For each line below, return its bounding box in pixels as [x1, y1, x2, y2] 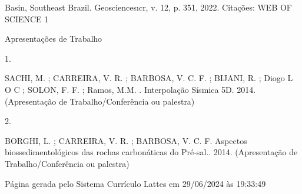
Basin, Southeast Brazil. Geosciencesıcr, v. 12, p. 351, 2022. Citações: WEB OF [5, 1, 292, 13]
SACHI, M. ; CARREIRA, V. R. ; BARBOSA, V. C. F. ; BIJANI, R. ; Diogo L [5, 72, 293, 84]
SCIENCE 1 [5, 12, 49, 25]
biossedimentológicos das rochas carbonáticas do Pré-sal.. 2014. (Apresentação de [5, 146, 298, 158]
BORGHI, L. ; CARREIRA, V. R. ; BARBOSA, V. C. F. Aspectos [5, 134, 247, 146]
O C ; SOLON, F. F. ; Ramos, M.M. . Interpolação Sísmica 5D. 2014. [5, 83, 256, 95]
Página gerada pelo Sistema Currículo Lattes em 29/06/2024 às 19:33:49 [5, 177, 266, 189]
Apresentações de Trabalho [5, 32, 102, 45]
